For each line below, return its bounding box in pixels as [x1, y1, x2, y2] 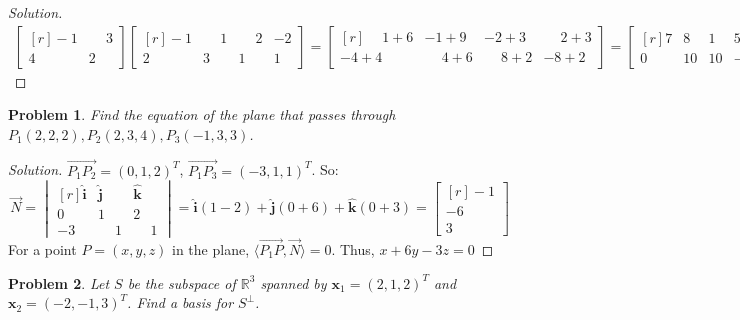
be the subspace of [127, 272, 236, 293]
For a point [8, 238, 77, 259]
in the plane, [172, 238, 250, 259]
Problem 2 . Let [8, 272, 110, 293]
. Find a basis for [127, 292, 234, 313]
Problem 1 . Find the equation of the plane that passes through [8, 104, 396, 125]
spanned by [260, 272, 327, 293]
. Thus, [331, 238, 375, 259]
